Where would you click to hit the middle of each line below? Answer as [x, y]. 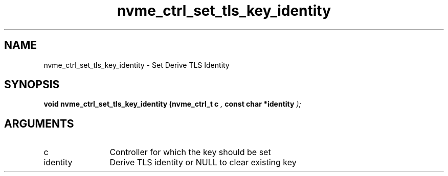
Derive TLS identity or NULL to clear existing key [203, 162]
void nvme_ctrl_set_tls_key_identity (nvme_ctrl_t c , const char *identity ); [172, 104]
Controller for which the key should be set [190, 152]
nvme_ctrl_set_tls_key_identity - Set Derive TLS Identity [137, 65]
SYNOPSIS [32, 85]
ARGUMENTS [39, 123]
